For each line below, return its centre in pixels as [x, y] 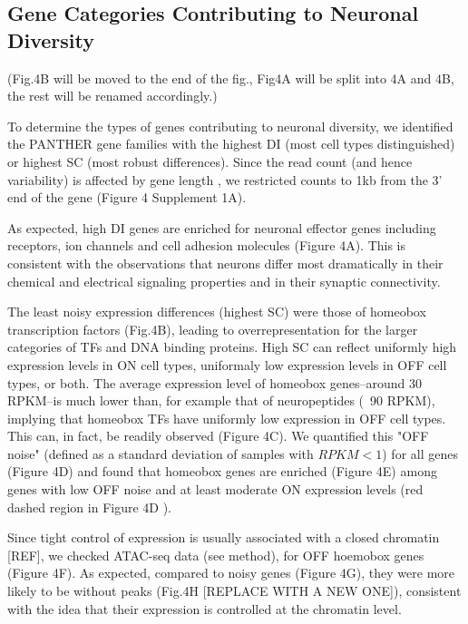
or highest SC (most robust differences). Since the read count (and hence [210, 161]
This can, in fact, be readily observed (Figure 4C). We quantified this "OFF [218, 436]
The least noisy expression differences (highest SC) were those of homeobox [217, 312]
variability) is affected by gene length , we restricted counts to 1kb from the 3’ [225, 179]
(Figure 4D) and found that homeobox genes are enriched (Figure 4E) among [222, 471]
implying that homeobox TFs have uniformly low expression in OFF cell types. [227, 418]
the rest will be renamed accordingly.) [112, 96]
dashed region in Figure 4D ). [90, 507]
